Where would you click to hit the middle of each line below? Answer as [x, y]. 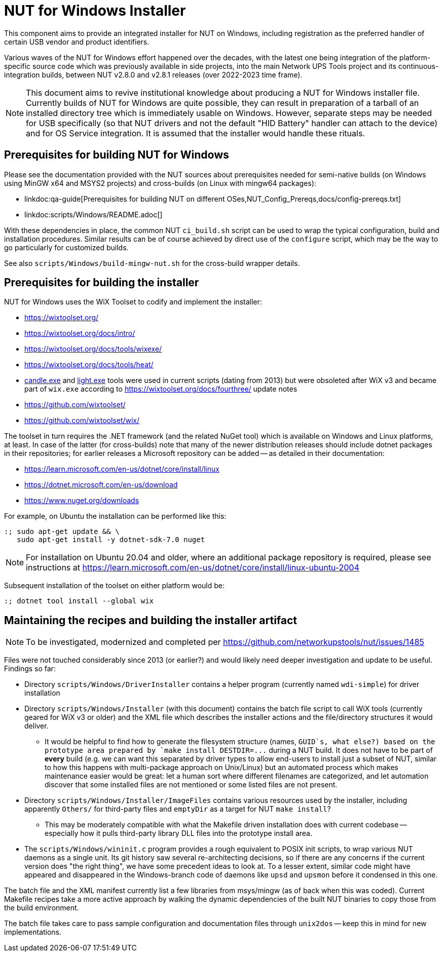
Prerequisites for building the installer [102, 283]
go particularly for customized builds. [66, 247]
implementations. [33, 932]
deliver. [36, 726]
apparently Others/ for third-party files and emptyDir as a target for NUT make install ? [178, 809]
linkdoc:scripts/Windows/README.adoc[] [94, 214]
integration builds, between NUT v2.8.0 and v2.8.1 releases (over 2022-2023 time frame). [153, 74]
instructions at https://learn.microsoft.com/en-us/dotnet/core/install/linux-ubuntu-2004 [193, 568]
